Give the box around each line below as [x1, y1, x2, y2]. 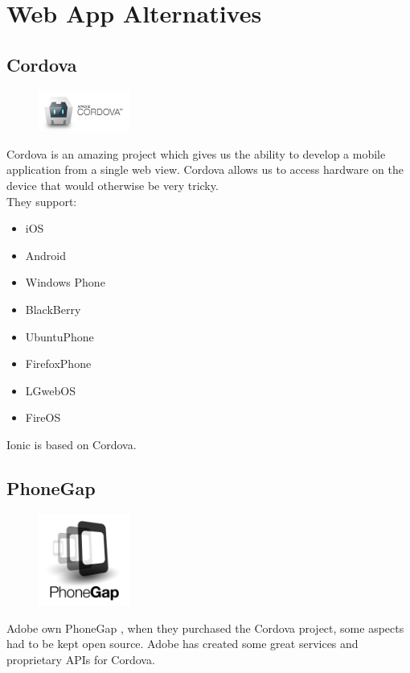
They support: [6, 192, 77, 209]
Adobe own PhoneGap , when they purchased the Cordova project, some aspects [6, 619, 404, 636]
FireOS [25, 409, 61, 426]
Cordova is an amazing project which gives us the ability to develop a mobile [6, 145, 386, 162]
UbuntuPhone [25, 328, 94, 345]
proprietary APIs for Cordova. [6, 650, 155, 667]
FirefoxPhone [25, 355, 92, 372]
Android [25, 246, 67, 263]
